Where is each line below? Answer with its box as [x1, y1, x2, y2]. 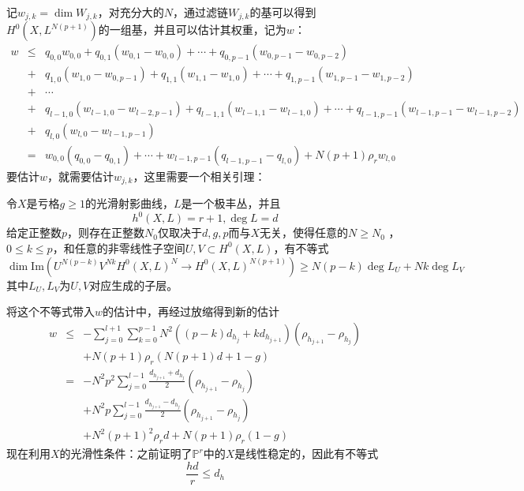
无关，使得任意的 [260, 224, 349, 241]
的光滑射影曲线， [84, 195, 174, 212]
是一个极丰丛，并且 [181, 195, 281, 212]
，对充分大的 [97, 4, 164, 20]
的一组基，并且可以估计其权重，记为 [98, 21, 286, 38]
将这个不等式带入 [6, 303, 95, 320]
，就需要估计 [47, 167, 114, 184]
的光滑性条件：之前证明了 [59, 445, 193, 461]
